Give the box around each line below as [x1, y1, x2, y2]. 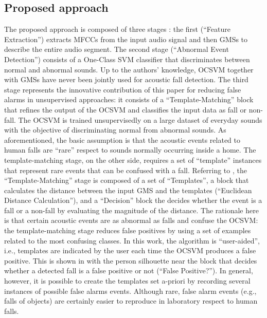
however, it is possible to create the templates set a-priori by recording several [4, 275, 251, 286]
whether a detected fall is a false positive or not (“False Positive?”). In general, [4, 265, 253, 276]
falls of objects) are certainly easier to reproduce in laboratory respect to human [4, 295, 258, 306]
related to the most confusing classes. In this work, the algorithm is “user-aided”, [4, 235, 260, 246]
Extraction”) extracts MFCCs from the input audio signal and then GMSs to [4, 33, 248, 44]
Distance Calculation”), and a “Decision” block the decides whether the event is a [4, 195, 262, 205]
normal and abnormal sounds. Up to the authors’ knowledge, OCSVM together [4, 64, 254, 74]
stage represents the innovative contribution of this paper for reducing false [4, 84, 241, 95]
